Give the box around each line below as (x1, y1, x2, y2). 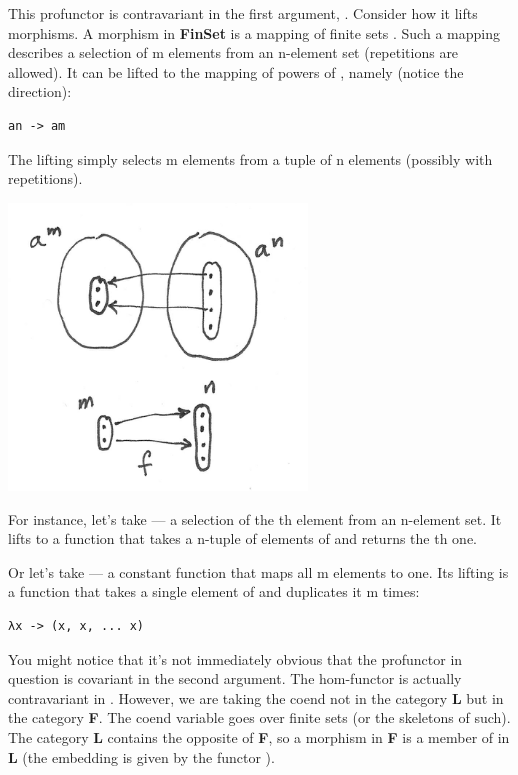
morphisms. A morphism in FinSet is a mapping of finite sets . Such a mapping (8, 22, 500, 43)
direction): (8, 81, 72, 102)
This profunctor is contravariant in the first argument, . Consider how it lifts (8, 3, 478, 23)
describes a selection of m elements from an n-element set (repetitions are (8, 42, 459, 63)
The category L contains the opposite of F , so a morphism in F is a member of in (8, 727, 510, 748)
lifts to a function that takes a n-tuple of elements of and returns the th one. (8, 528, 477, 549)
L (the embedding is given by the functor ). (8, 746, 275, 767)
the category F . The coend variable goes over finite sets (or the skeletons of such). (8, 707, 511, 728)
